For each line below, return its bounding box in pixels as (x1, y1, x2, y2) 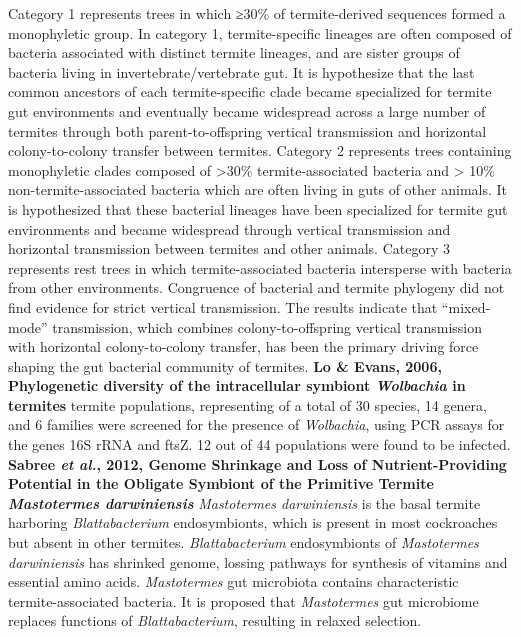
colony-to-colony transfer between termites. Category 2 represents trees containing (8, 140, 512, 161)
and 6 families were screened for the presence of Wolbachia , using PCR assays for (8, 414, 505, 435)
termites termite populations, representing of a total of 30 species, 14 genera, (8, 394, 487, 415)
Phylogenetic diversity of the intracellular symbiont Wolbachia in (8, 375, 466, 396)
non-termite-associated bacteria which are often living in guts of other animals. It (8, 179, 508, 200)
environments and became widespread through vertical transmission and (8, 218, 451, 239)
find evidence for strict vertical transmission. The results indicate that (8, 296, 438, 317)
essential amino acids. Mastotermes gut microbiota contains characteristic (8, 571, 459, 592)
